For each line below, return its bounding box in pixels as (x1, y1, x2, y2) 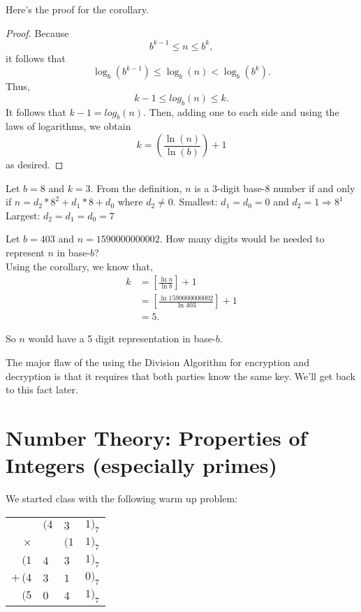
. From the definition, (90, 180, 182, 195)
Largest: (6, 207, 40, 222)
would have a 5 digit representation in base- (28, 331, 216, 346)
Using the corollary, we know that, (6, 258, 153, 273)
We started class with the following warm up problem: (6, 491, 238, 505)
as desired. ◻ (6, 157, 64, 172)
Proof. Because (6, 25, 69, 40)
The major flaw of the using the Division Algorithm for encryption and (6, 354, 309, 369)
